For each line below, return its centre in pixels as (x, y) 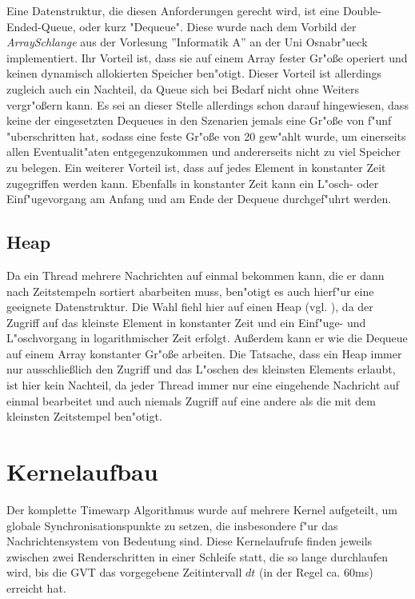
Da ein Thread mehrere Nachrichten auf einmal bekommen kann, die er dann (196, 275)
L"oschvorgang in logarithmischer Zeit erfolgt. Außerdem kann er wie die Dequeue (207, 338)
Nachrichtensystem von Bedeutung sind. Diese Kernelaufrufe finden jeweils (190, 541)
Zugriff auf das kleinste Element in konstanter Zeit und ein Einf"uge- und (186, 322)
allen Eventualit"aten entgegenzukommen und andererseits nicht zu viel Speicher (204, 152)
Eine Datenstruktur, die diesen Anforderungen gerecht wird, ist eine (173, 10)
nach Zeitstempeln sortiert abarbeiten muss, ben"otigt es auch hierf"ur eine (190, 291)
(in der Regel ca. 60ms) (316, 572)
